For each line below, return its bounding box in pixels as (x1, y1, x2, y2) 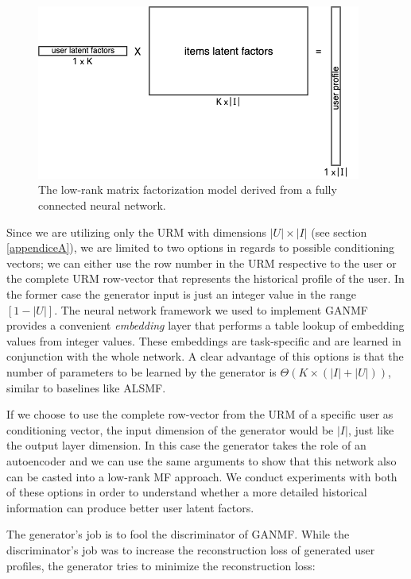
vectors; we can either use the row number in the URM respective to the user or (6, 254, 397, 271)
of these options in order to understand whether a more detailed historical (6, 484, 367, 500)
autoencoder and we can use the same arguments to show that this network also (6, 452, 397, 469)
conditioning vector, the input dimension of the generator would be (6, 421, 334, 438)
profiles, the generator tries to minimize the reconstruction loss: (6, 557, 316, 573)
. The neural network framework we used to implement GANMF (54, 301, 368, 318)
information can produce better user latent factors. (6, 499, 254, 515)
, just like (347, 421, 394, 438)
